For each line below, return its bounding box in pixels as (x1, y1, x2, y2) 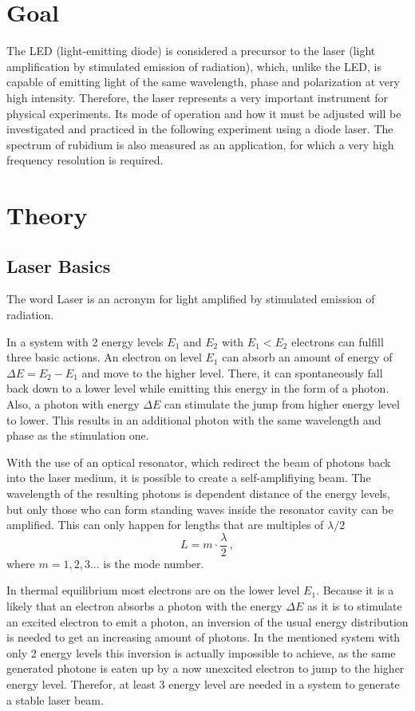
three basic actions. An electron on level (6, 349, 202, 365)
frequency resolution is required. (6, 152, 164, 168)
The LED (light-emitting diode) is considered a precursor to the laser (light (6, 42, 376, 59)
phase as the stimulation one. (6, 427, 149, 444)
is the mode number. (103, 555, 204, 571)
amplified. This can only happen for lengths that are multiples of (6, 516, 324, 533)
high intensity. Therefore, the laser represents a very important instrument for (6, 89, 388, 105)
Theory (6, 199, 88, 231)
